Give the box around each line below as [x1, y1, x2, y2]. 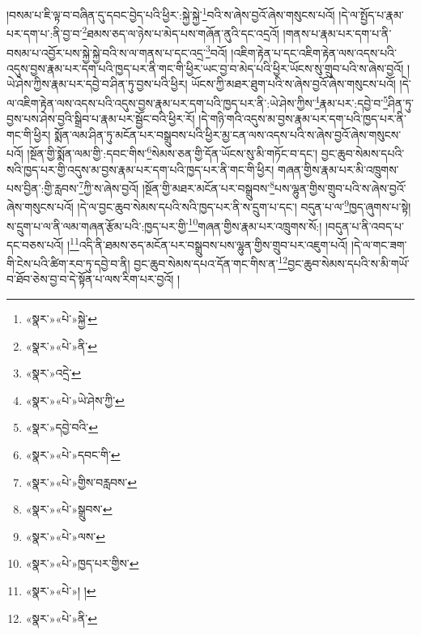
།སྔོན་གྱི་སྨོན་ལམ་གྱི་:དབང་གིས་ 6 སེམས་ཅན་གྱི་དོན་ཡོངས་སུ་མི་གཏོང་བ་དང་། [27, 143, 318, 162]
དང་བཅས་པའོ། [6, 236, 64, 253]
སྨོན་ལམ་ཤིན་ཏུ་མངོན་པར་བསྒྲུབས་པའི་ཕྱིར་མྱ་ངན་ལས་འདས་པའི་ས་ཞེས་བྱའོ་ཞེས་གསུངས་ [54, 126, 402, 143]
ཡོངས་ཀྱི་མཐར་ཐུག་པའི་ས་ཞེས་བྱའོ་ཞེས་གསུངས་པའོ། [191, 75, 396, 92]
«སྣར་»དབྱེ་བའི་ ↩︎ [25, 419, 98, 436]
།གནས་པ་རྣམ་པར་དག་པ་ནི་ [283, 24, 392, 41]
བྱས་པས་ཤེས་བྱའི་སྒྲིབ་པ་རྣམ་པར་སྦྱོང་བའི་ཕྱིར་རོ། [6, 110, 195, 127]
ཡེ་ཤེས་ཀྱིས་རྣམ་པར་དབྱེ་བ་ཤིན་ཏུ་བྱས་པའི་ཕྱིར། [6, 75, 188, 92]
